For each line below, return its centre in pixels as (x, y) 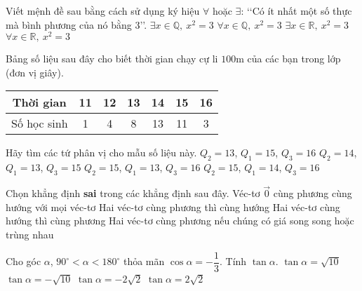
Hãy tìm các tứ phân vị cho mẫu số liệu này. (101, 153)
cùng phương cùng (313, 193)
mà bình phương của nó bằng (69, 24)
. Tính (233, 261)
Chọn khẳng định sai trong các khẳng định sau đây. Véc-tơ (133, 193)
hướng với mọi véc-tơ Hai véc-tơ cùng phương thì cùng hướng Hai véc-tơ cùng (173, 207)
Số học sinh (40, 123)
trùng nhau (30, 235)
